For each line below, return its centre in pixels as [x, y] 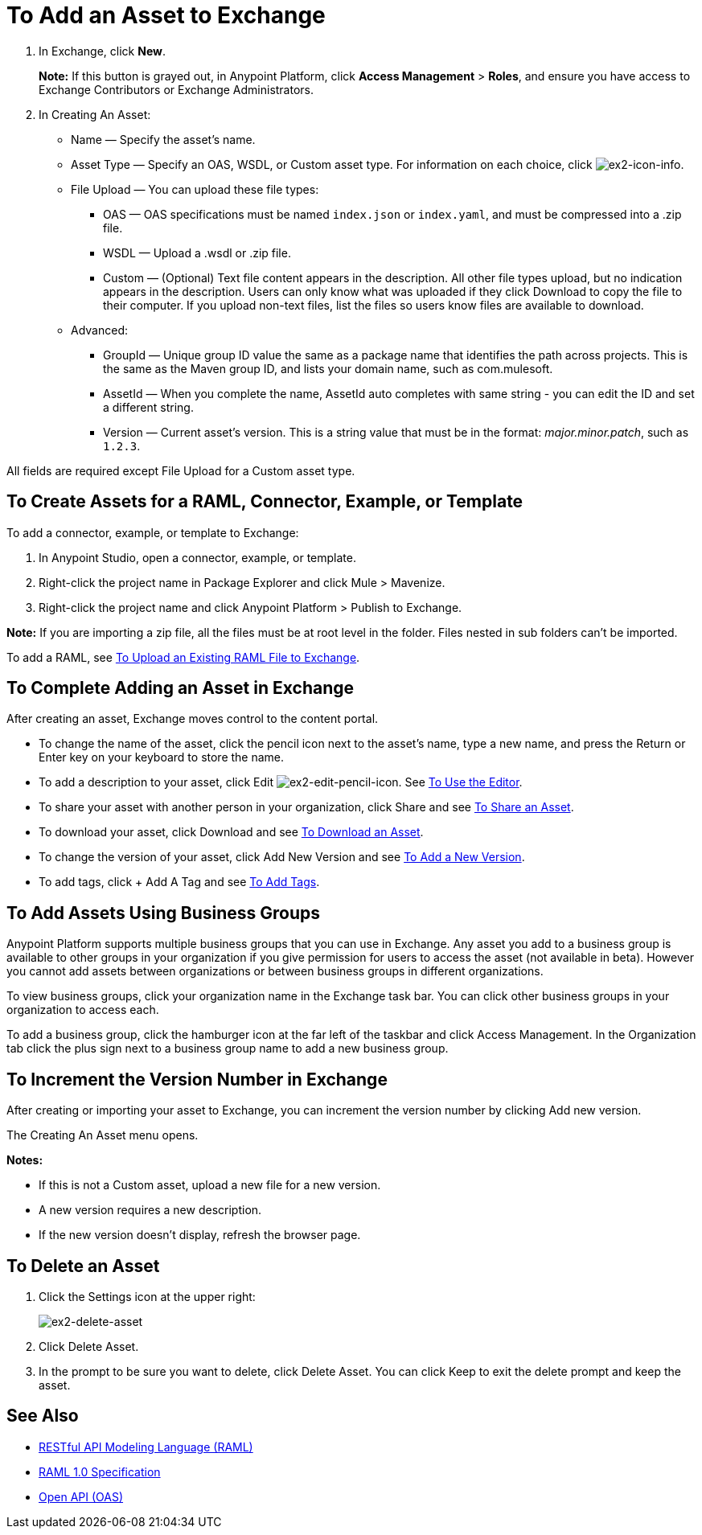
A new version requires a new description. [150, 1210]
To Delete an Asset [83, 1266]
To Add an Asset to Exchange [166, 15]
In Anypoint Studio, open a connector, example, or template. [197, 557]
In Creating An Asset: [95, 114]
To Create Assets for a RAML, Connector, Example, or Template [265, 502]
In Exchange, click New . [103, 51]
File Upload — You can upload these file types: [195, 189]
